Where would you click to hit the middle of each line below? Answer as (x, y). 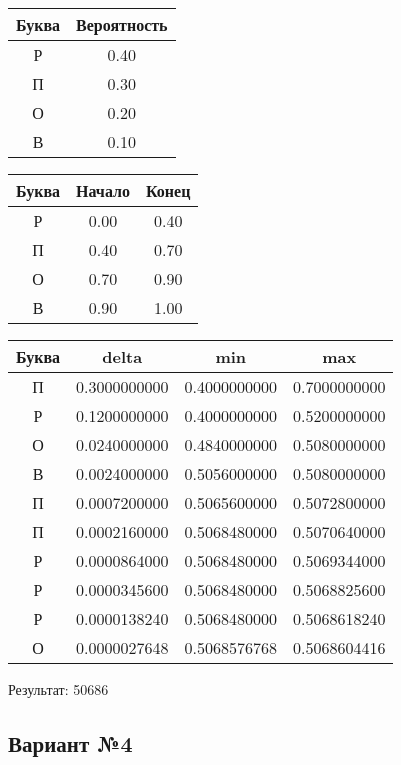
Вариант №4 (70, 742)
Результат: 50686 (58, 689)
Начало (103, 190)
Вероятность (122, 24)
